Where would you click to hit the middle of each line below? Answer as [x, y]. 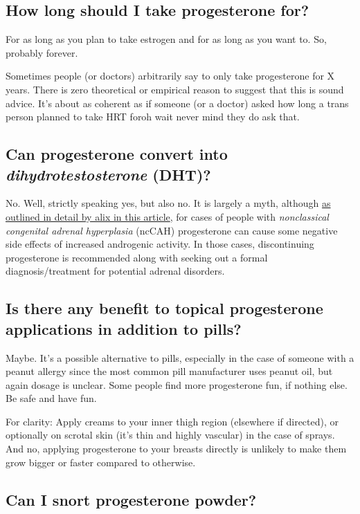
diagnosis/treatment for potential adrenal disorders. [115, 271]
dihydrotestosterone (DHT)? [108, 174]
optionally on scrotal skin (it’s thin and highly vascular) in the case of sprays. [170, 435]
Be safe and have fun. [51, 398]
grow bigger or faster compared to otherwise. [101, 462]
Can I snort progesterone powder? [131, 499]
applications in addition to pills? [124, 328]
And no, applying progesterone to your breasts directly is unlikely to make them [176, 449]
